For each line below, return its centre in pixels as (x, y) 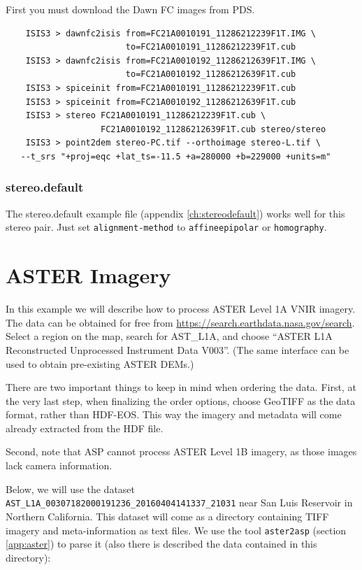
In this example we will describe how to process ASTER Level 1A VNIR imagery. (181, 309)
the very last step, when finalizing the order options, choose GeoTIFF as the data (181, 400)
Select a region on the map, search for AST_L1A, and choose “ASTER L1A (169, 336)
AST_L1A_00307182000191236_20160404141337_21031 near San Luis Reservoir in (179, 503)
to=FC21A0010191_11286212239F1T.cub (211, 47)
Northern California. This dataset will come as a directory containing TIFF (167, 516)
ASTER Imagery (88, 275)
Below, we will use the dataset (71, 489)
